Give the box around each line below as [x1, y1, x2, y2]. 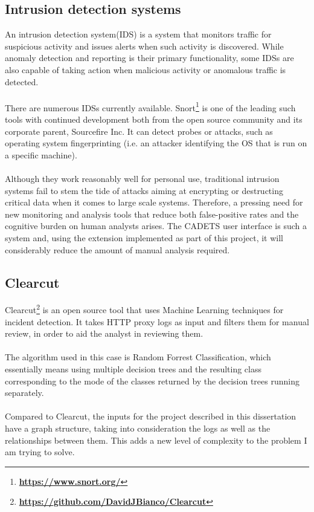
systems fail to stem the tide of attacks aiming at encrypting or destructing [5, 184, 283, 196]
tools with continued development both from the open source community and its [5, 113, 303, 126]
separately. [5, 386, 44, 399]
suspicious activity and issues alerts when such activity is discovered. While [5, 39, 284, 52]
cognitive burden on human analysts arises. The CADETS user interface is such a [5, 219, 307, 232]
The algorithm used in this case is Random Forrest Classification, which [5, 351, 271, 363]
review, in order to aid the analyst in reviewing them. [5, 327, 203, 340]
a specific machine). [5, 148, 77, 161]
